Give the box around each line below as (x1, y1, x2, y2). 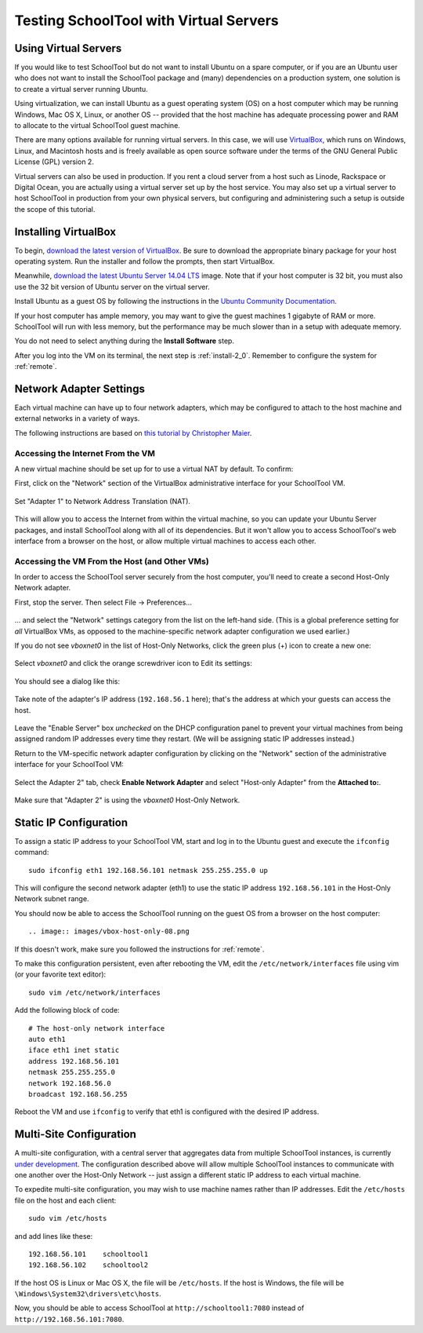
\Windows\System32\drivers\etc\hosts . (14, 1289, 162, 1298)
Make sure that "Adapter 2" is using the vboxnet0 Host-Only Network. (14, 795, 240, 805)
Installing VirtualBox (14, 225, 117, 239)
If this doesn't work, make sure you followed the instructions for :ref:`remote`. (14, 944, 265, 954)
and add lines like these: (14, 1231, 93, 1240)
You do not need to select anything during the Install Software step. (14, 336, 235, 345)
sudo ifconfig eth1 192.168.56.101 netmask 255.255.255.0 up (28, 866, 268, 875)
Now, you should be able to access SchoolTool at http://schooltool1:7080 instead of (14, 1303, 305, 1313)
